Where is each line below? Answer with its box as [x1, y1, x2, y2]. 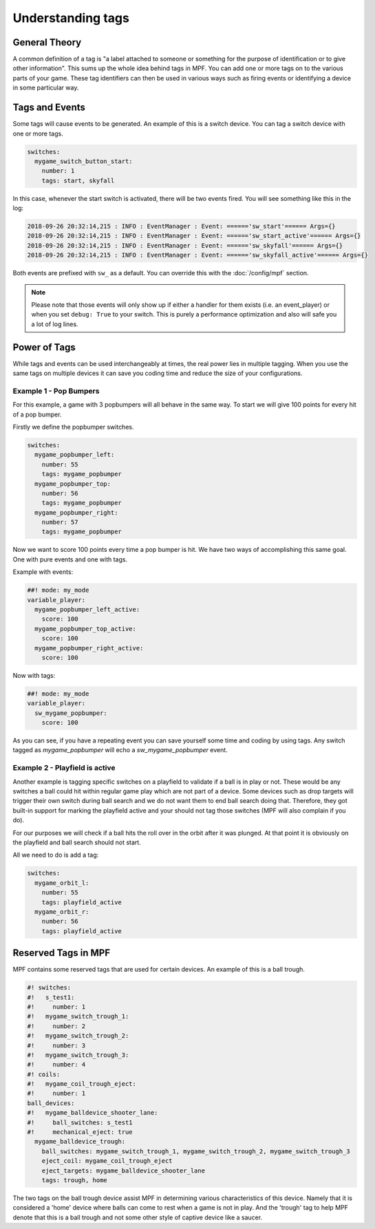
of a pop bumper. [12, 410, 62, 418]
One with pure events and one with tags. [12, 555, 127, 564]
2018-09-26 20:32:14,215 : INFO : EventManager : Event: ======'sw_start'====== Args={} [27, 222, 336, 231]
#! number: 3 [27, 1041, 86, 1049]
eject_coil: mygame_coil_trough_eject [41, 1157, 173, 1165]
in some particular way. [12, 83, 79, 92]
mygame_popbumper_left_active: [34, 606, 140, 614]
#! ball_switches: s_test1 [27, 1118, 133, 1126]
